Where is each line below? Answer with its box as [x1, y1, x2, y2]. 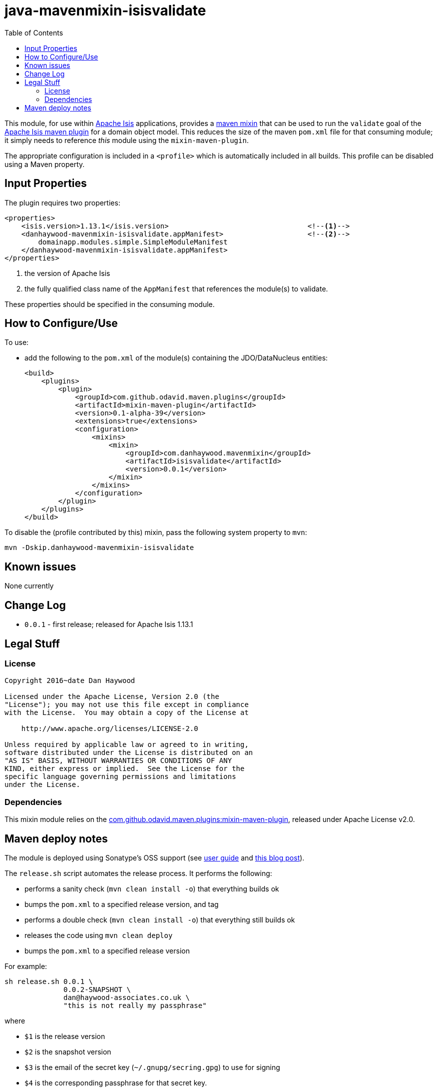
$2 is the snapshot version [24, 1047, 111, 1056]
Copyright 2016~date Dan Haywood [4, 676, 135, 685]
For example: [4, 961, 47, 970]
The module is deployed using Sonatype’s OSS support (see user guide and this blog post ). [4, 853, 305, 862]
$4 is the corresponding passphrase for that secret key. [24, 1078, 207, 1087]
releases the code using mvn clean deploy [24, 930, 173, 939]
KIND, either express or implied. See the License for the [4, 764, 245, 773]
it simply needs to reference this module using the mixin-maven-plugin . [4, 135, 249, 144]
